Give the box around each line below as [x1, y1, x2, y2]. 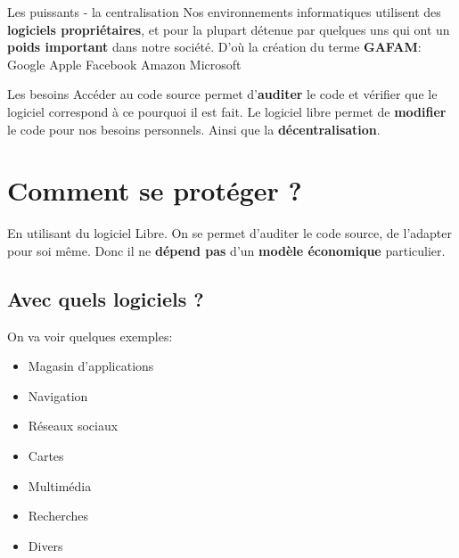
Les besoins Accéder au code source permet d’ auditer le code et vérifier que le [7, 85, 438, 103]
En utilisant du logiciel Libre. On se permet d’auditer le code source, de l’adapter [7, 224, 452, 242]
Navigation [28, 386, 88, 405]
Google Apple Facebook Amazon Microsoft [7, 54, 242, 73]
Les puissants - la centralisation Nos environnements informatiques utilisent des [7, 3, 441, 21]
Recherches [28, 506, 88, 525]
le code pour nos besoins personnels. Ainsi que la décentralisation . [7, 119, 381, 138]
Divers [28, 536, 63, 554]
